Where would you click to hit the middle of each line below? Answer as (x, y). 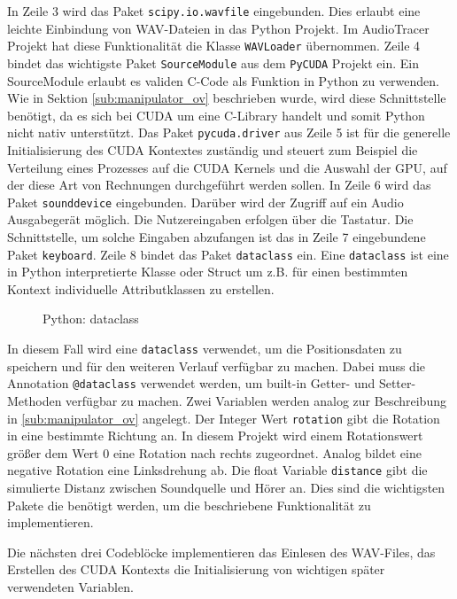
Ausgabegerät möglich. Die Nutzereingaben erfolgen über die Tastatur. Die (210, 219)
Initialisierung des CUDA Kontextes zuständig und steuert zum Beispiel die (213, 150)
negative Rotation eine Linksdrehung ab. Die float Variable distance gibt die (217, 470)
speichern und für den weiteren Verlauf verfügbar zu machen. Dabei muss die (217, 366)
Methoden (35, 400)
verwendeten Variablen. (70, 587)
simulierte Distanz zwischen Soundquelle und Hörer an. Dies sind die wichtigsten (226, 488)
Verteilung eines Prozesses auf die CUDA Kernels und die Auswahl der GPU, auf (227, 167)
